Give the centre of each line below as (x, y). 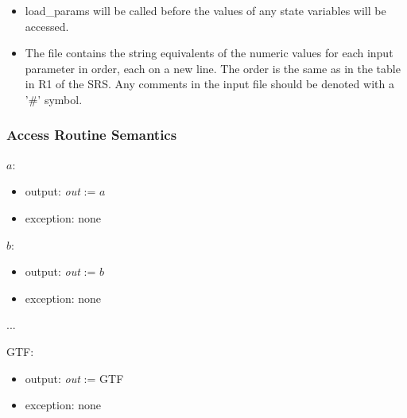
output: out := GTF (74, 378)
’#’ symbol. (54, 99)
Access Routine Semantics (92, 135)
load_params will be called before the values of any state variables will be (205, 10)
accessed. (47, 26)
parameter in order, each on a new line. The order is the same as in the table (213, 68)
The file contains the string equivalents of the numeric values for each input (209, 53)
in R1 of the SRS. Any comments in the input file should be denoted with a (209, 84)
